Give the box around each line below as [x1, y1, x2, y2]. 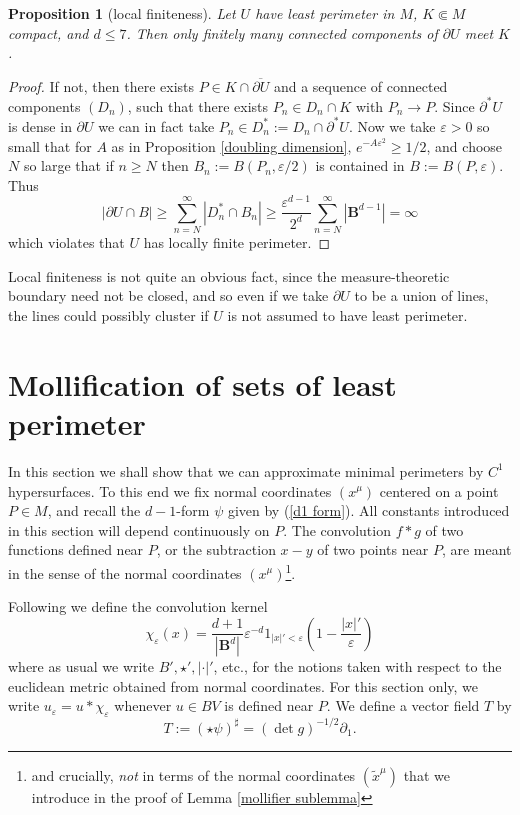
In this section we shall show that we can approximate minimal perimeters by [8, 460, 484, 481]
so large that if [23, 155, 114, 176]
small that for [8, 135, 92, 156]
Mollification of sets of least [8, 363, 397, 404]
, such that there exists [127, 95, 269, 116]
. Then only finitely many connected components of [126, 22, 438, 43]
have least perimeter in [255, 3, 395, 23]
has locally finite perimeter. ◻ [143, 232, 331, 253]
